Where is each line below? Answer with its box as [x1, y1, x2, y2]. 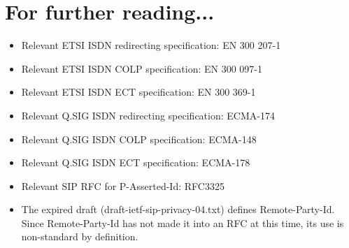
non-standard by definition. [21, 229, 138, 244]
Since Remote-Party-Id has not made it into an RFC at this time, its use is [21, 215, 344, 230]
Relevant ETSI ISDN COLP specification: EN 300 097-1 [21, 61, 263, 75]
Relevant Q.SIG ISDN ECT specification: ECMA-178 [21, 155, 250, 170]
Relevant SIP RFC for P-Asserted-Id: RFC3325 [21, 178, 225, 193]
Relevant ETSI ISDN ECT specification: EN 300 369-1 [21, 85, 256, 99]
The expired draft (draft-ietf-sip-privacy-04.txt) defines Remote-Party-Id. [21, 202, 335, 217]
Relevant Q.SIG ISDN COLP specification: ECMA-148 [21, 131, 257, 146]
